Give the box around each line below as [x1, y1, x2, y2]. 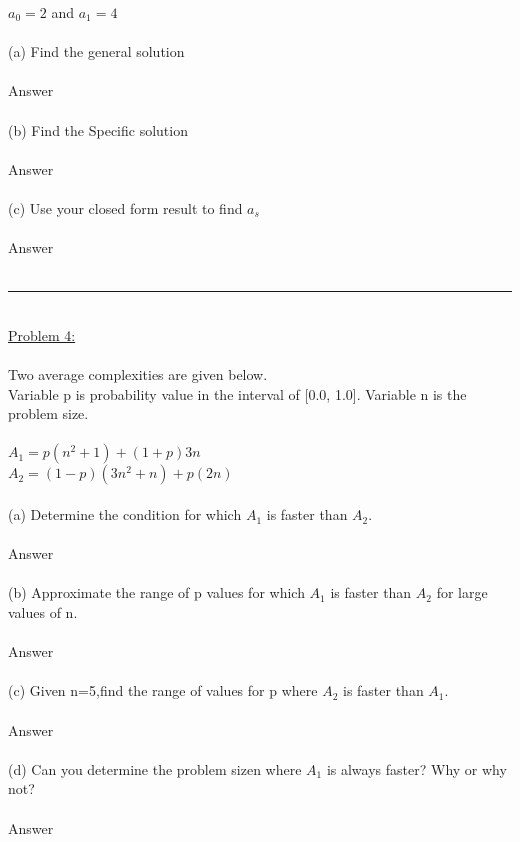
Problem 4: [8, 324, 76, 345]
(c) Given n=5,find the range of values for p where [8, 680, 318, 701]
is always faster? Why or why [326, 758, 507, 779]
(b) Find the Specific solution [8, 119, 188, 140]
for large [436, 582, 488, 603]
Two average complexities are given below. [8, 364, 268, 385]
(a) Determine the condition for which [8, 504, 242, 525]
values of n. [8, 602, 78, 623]
